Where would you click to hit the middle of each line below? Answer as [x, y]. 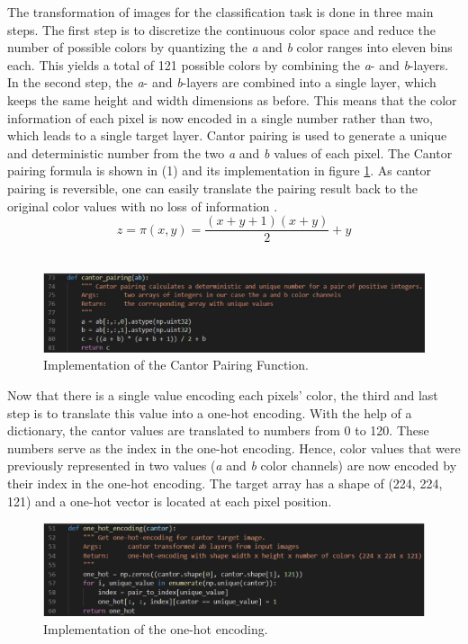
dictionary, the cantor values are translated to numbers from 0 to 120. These [218, 430]
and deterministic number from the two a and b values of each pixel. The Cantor [230, 152]
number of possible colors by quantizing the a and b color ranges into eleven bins [230, 47]
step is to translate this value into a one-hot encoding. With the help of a [210, 412]
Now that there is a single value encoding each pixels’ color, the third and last [223, 394]
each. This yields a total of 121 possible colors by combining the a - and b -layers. [228, 64]
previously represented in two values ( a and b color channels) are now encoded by [232, 465]
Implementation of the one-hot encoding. [156, 628]
